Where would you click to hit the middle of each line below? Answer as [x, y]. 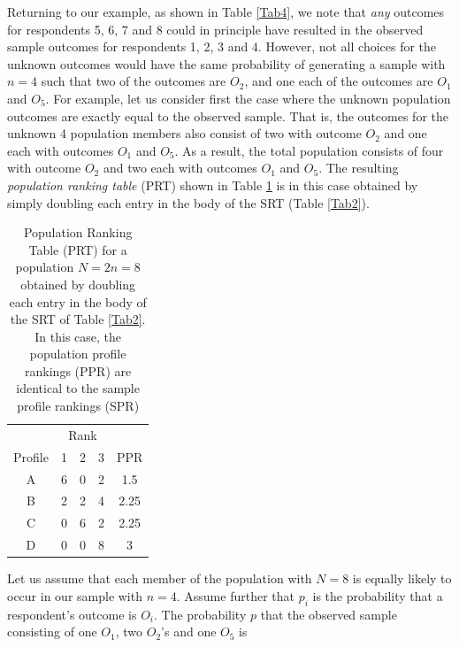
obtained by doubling [78, 284]
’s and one [189, 632]
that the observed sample [329, 614]
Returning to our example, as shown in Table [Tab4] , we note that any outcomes [226, 12]
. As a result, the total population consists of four [309, 150]
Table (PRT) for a [78, 249]
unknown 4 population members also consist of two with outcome [184, 133]
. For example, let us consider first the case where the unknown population [248, 98]
